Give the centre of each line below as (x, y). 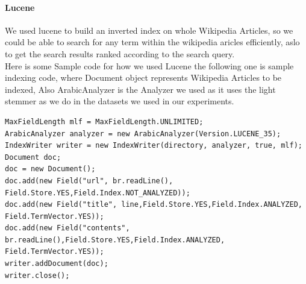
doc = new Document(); (50, 169)
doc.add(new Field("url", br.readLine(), (89, 181)
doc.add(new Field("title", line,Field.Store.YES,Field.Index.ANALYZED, (154, 205)
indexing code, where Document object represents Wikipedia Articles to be (143, 77)
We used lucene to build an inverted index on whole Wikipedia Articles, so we (149, 30)
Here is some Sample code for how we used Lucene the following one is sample (149, 65)
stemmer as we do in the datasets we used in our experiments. (120, 101)
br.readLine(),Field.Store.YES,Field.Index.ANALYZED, (115, 240)
